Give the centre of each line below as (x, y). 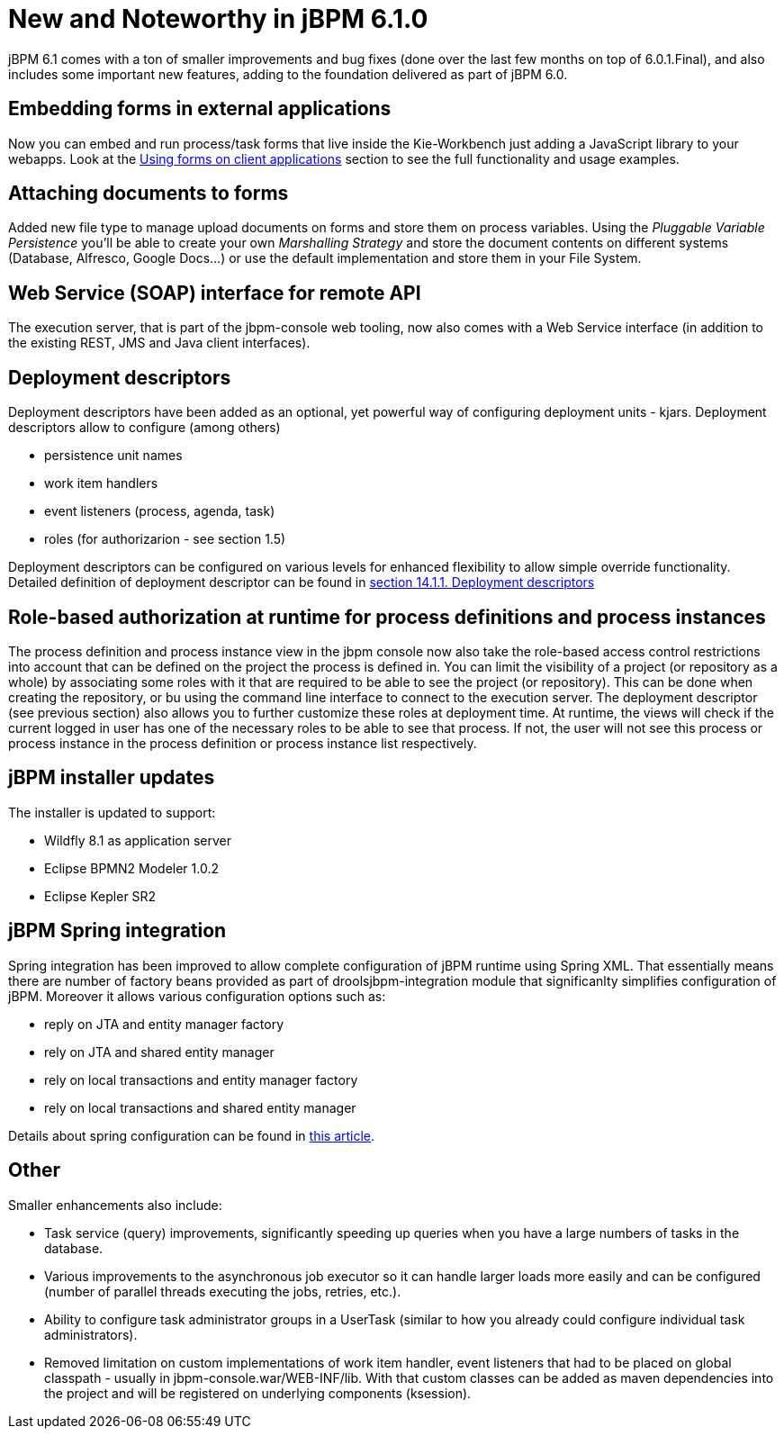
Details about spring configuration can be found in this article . (192, 1135)
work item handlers (101, 483)
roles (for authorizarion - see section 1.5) (165, 539)
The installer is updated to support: (112, 812)
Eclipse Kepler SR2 (100, 896)
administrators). (91, 1334)
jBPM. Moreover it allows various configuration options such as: (197, 996)
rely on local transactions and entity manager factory (201, 1079)
